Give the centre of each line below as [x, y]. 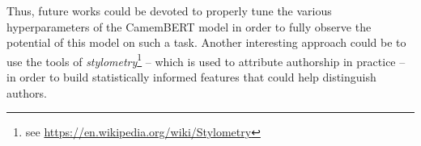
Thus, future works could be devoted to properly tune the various [169, 10]
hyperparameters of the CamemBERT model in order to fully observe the [189, 26]
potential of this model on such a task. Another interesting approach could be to [206, 42]
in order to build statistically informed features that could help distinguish [191, 77]
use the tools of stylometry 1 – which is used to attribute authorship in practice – [206, 60]
